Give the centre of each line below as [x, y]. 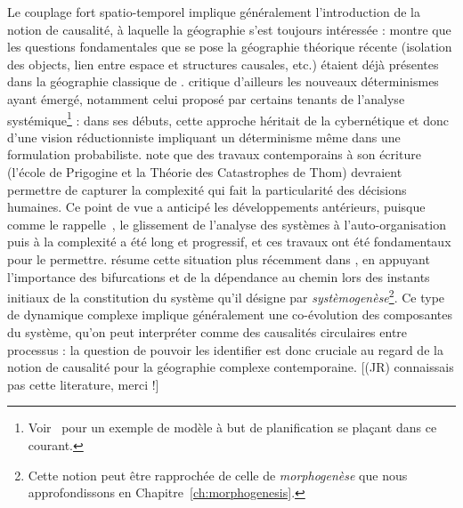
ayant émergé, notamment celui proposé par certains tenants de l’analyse [206, 98]
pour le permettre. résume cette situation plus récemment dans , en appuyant [219, 258]
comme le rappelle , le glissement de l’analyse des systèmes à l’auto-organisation [227, 224]
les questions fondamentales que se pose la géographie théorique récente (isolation [230, 47]
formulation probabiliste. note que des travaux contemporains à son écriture [214, 154]
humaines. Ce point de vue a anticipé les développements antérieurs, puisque [216, 207]
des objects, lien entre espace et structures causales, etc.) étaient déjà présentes [223, 64]
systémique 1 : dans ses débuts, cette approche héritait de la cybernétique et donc [228, 118]
